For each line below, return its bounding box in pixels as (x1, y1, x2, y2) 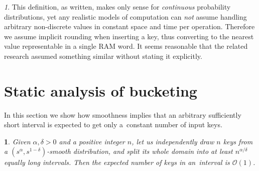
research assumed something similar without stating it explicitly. (4, 50, 202, 61)
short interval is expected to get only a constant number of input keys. (4, 119, 222, 130)
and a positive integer (59, 136, 125, 146)
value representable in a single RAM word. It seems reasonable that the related (4, 41, 248, 51)
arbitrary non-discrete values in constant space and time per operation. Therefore (4, 21, 255, 32)
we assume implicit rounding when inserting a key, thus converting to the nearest (4, 31, 254, 41)
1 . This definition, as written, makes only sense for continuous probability (4, 2, 231, 12)
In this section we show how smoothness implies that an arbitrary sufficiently (4, 109, 241, 120)
